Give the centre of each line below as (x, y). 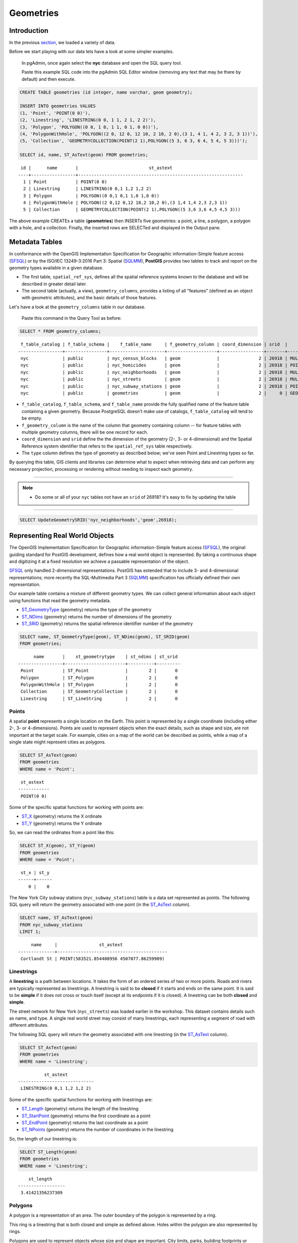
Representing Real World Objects (62, 536)
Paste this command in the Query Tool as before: (72, 318)
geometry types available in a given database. (56, 267)
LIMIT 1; (30, 932)
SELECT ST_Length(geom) (49, 1152)
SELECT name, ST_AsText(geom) (56, 918)
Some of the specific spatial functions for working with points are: (76, 807)
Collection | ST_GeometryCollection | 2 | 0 (99, 692)
